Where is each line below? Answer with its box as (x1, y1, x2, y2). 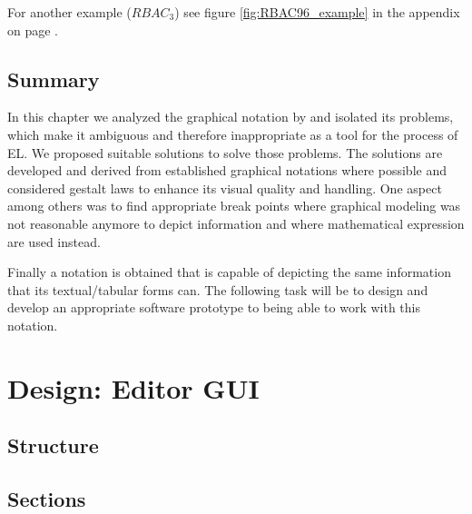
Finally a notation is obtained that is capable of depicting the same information (7, 262, 451, 282)
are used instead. (7, 232, 101, 251)
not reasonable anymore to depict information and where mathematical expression (7, 213, 465, 232)
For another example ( (7, 3, 132, 21)
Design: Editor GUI (7, 369, 260, 406)
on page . (7, 20, 58, 39)
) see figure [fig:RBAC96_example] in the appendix (174, 3, 460, 21)
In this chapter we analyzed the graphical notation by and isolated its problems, (7, 107, 454, 126)
